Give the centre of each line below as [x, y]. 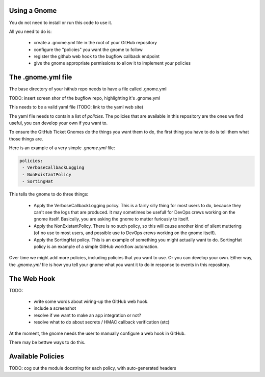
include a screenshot [55, 308]
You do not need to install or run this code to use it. [61, 23]
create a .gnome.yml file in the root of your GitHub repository [95, 43]
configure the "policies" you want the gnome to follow [88, 50]
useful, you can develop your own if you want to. [58, 123]
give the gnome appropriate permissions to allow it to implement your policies [112, 63]
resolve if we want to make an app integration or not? [88, 315]
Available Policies [37, 356]
